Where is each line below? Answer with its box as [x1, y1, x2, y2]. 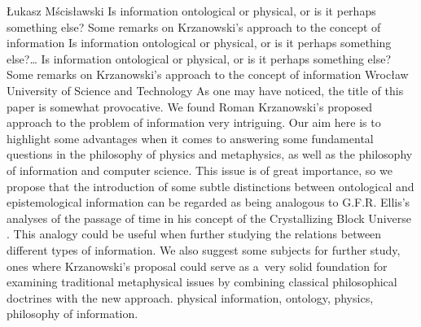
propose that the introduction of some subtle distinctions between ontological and [7, 177, 414, 194]
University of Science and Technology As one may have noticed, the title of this [7, 81, 404, 98]
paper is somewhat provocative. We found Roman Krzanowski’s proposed [7, 98, 373, 115]
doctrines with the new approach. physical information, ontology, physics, [7, 289, 374, 306]
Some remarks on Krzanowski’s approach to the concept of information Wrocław [7, 66, 409, 83]
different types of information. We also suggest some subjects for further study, [7, 241, 401, 258]
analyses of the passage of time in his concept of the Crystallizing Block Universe [7, 209, 411, 226]
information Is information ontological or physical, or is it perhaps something [7, 34, 392, 51]
